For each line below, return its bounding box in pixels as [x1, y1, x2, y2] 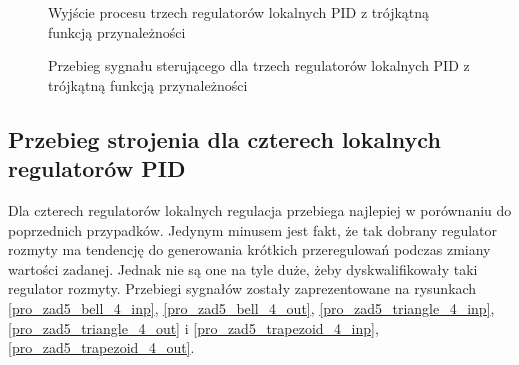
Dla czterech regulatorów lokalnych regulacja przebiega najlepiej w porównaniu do [8, 199, 512, 220]
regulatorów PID [8, 153, 186, 184]
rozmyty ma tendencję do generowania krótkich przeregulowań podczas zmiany [8, 239, 491, 260]
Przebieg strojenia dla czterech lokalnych [8, 123, 441, 154]
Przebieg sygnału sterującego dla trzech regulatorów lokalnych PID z [48, 55, 470, 76]
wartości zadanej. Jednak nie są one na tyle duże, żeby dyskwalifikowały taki [8, 258, 478, 279]
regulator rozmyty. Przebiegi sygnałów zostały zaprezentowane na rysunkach [8, 278, 477, 299]
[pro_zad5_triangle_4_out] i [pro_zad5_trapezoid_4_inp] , [8, 317, 379, 338]
